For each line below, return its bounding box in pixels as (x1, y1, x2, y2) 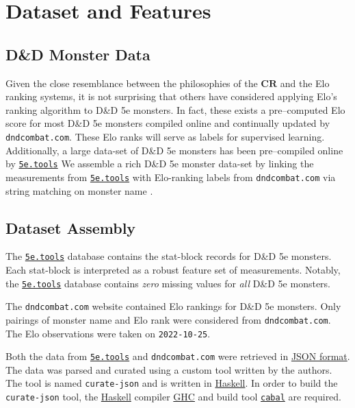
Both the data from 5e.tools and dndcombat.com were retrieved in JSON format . (5, 349, 350, 363)
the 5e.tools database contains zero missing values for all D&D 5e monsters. (5, 276, 331, 290)
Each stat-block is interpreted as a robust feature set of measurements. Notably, (5, 262, 341, 276)
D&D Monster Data (5, 43, 150, 64)
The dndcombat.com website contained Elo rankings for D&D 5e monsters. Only (5, 299, 341, 313)
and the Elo (280, 75, 330, 90)
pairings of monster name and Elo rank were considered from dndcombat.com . (5, 312, 331, 326)
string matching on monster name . (5, 183, 153, 197)
